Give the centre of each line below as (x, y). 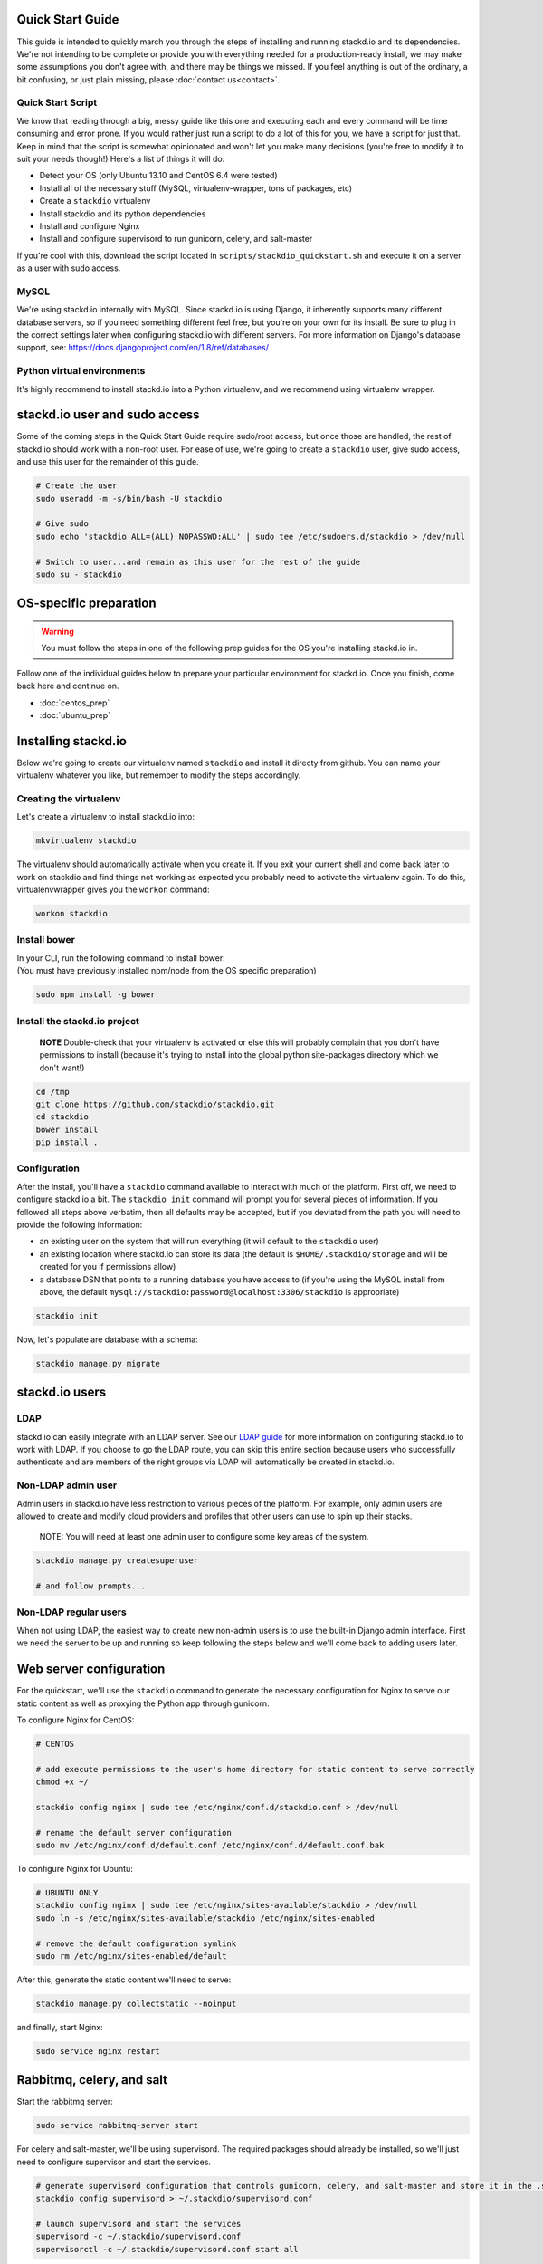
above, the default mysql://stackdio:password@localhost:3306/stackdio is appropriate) (219, 1291)
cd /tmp (52, 1092)
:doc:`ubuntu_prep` (75, 715)
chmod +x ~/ (62, 1782)
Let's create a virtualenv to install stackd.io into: (105, 817)
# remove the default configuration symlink (136, 1943)
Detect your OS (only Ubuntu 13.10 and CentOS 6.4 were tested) (158, 176)
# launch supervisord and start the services (138, 2224)
